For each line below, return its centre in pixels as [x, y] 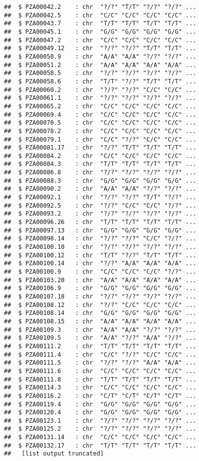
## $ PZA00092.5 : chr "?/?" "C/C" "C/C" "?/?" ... [100, 205]
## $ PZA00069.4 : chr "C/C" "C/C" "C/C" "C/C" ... [100, 115]
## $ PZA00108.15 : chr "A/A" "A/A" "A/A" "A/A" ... [100, 321]
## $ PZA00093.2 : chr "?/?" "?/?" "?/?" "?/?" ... [100, 214]
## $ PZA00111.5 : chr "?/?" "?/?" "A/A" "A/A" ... [100, 363]
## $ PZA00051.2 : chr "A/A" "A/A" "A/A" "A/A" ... [100, 65]
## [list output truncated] [54, 454]
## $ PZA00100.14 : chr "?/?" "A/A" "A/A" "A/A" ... [100, 264]
